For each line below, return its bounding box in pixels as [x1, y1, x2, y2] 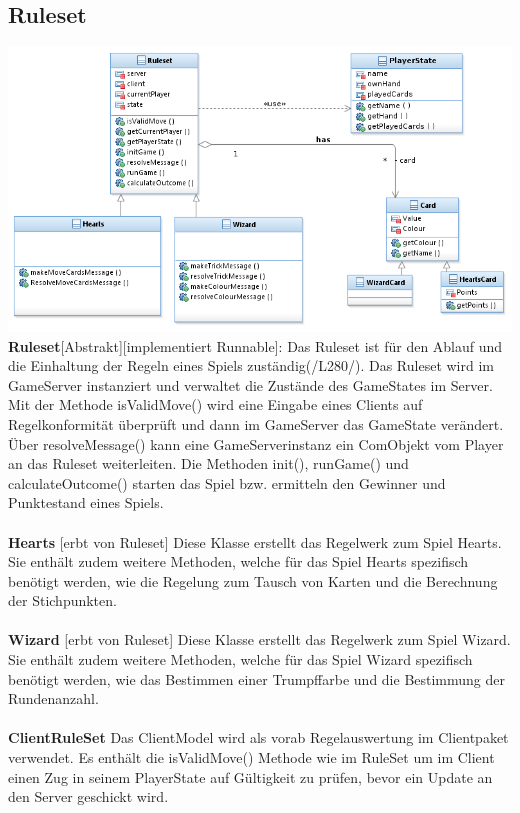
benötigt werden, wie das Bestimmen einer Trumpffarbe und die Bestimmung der [8, 668, 506, 689]
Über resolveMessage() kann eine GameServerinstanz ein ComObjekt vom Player [8, 433, 504, 454]
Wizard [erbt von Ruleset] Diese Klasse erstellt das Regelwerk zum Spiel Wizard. [8, 629, 511, 650]
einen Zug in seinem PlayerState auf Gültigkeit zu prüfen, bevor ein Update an [8, 766, 493, 787]
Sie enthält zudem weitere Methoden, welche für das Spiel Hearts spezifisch [8, 551, 469, 572]
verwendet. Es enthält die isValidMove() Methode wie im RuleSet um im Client [8, 747, 495, 768]
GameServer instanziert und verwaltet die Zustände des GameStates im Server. [8, 374, 493, 395]
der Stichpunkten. [8, 590, 117, 611]
